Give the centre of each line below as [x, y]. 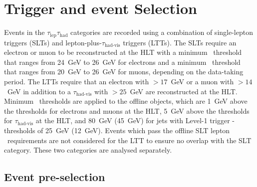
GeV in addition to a [39, 91]
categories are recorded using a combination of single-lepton [162, 32]
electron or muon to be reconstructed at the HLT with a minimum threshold [123, 52]
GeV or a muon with [202, 81]
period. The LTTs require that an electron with [77, 81]
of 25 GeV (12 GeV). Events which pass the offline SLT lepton [134, 130]
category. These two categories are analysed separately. [88, 150]
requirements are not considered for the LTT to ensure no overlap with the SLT [129, 140]
